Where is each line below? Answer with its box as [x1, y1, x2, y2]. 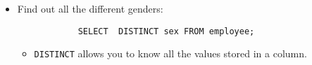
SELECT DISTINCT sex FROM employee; [77, 26, 255, 36]
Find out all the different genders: [17, 1, 163, 15]
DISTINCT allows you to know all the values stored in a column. [34, 46, 307, 61]
